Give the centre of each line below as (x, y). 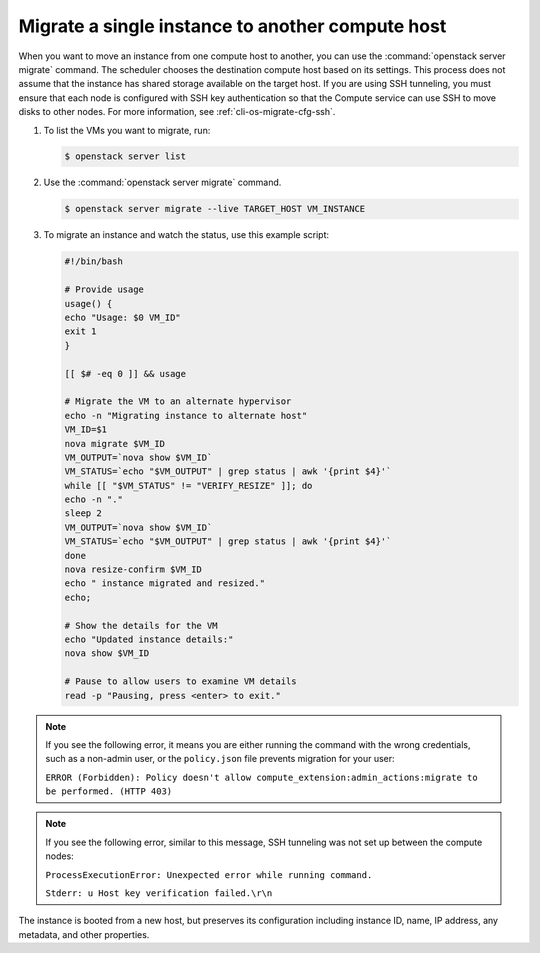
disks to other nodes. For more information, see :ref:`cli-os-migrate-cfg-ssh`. (177, 112)
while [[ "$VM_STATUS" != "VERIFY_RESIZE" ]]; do (188, 485)
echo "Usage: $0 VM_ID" (123, 317)
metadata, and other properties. (84, 934)
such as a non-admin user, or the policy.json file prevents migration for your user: (220, 759)
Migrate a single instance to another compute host (232, 26)
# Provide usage (104, 289)
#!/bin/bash (94, 261)
